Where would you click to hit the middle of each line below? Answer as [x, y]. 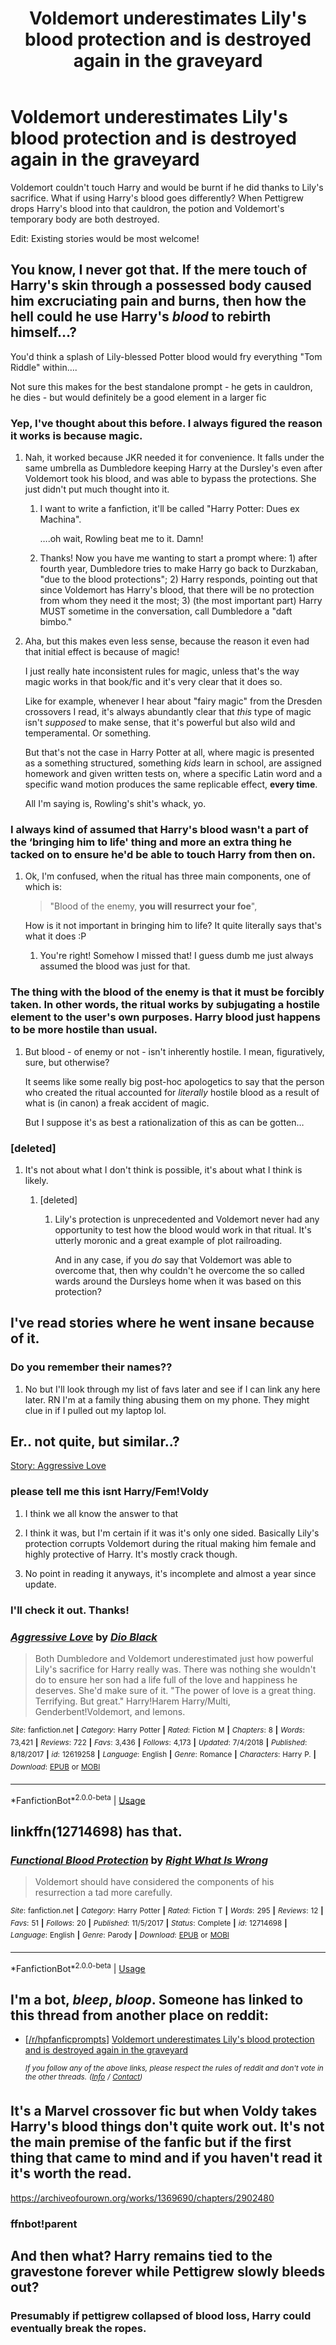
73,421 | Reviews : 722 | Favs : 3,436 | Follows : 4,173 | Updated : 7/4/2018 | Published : [159, 1742]
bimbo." [56, 622]
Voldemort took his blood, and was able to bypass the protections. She [170, 479]
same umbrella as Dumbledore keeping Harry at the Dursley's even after [173, 468]
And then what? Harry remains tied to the [141, 2256]
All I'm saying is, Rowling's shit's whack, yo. [115, 804]
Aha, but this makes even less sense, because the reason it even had [167, 641]
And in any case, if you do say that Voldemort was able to [173, 1259]
